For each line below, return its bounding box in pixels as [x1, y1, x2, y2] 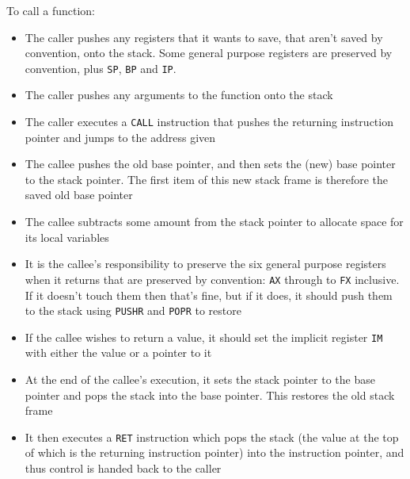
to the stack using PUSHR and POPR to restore [25, 302, 241, 319]
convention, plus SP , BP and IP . [25, 59, 177, 76]
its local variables [25, 228, 109, 245]
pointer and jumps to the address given [25, 128, 216, 145]
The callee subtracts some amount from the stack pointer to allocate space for [25, 213, 404, 230]
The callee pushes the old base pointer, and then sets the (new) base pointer [25, 155, 396, 172]
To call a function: [6, 2, 96, 18]
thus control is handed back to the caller [25, 460, 222, 477]
